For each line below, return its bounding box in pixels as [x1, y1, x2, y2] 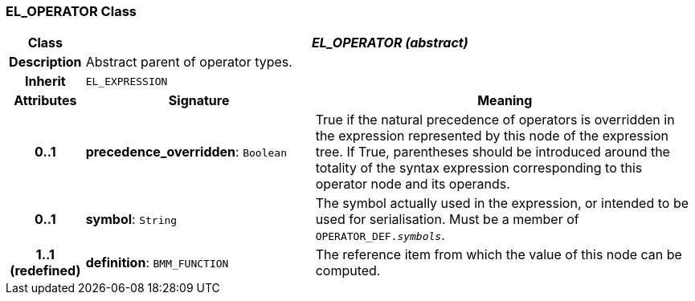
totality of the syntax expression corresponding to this [315, 160, 643, 177]
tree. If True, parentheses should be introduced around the [315, 144, 670, 161]
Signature [168, 92, 230, 109]
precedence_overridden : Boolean [85, 144, 287, 161]
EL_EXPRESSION [85, 75, 168, 87]
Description [9, 54, 82, 71]
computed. [315, 262, 381, 279]
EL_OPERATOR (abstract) [312, 35, 468, 51]
